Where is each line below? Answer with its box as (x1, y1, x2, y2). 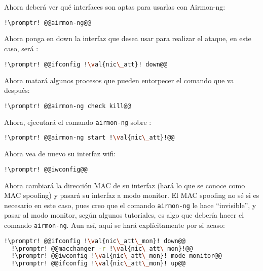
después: (4, 85, 30, 95)
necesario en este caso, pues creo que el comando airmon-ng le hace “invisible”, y (4, 199, 256, 210)
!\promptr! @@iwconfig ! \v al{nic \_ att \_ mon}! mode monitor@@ (11, 252, 222, 260)
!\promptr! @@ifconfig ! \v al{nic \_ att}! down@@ (4, 60, 168, 68)
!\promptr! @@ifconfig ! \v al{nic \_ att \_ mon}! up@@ (11, 260, 186, 267)
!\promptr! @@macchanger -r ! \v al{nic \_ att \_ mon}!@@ (11, 245, 193, 252)
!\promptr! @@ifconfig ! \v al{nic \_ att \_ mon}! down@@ (4, 237, 185, 245)
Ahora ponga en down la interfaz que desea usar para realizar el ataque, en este (4, 33, 251, 44)
